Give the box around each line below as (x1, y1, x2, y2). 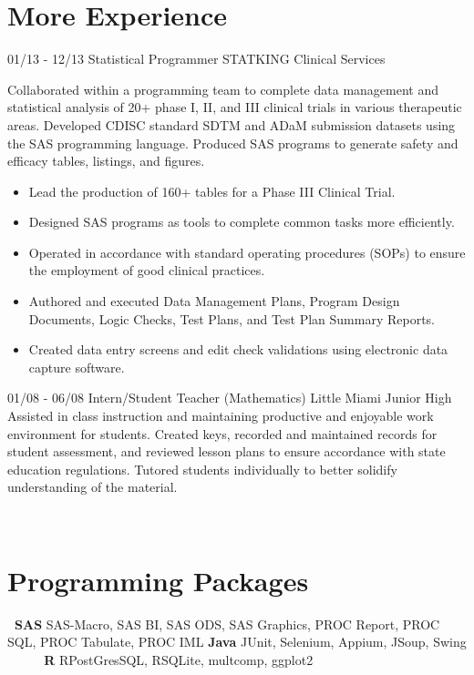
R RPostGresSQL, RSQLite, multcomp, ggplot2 (44, 649, 314, 669)
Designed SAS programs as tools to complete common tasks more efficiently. (28, 212, 455, 231)
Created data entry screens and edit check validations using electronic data (28, 340, 448, 359)
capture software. (28, 357, 125, 376)
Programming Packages (7, 561, 309, 598)
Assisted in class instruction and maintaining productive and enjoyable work (7, 406, 434, 425)
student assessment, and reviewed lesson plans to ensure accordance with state (7, 442, 446, 461)
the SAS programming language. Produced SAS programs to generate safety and (7, 133, 459, 152)
